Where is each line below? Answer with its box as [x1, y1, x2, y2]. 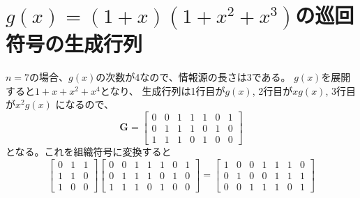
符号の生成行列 [6, 29, 143, 58]
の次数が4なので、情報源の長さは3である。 [96, 70, 291, 84]
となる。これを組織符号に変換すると [6, 144, 172, 158]
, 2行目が [252, 83, 293, 98]
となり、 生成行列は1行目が [100, 83, 225, 98]
